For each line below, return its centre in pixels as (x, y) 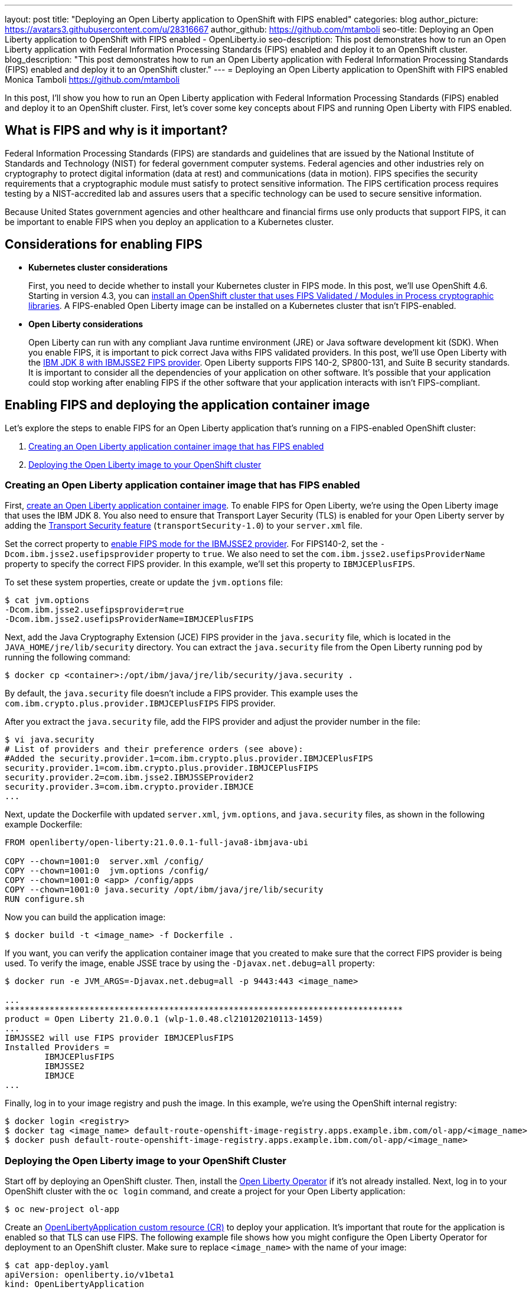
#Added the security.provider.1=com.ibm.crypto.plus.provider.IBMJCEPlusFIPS (189, 759)
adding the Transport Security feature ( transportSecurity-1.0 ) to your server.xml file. (184, 526)
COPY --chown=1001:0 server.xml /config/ (105, 861)
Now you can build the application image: (85, 917)
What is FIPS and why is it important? (116, 131)
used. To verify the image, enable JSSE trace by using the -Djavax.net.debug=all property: (190, 963)
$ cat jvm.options (47, 600)
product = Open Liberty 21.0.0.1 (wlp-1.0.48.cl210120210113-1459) (164, 1019)
